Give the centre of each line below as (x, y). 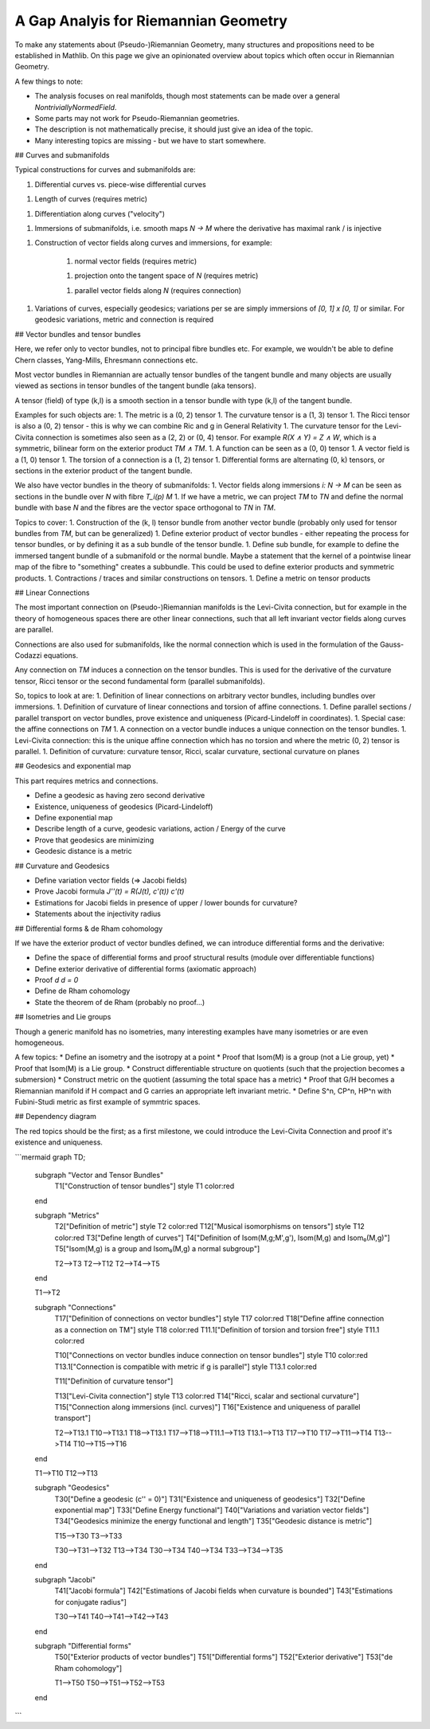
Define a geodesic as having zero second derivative (120, 796)
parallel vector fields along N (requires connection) (158, 290)
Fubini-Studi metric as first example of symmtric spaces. (107, 1101)
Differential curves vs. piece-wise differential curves (120, 184)
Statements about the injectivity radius (98, 914)
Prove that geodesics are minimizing (94, 839)
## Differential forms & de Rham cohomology (89, 929)
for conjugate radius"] (91, 1602)
